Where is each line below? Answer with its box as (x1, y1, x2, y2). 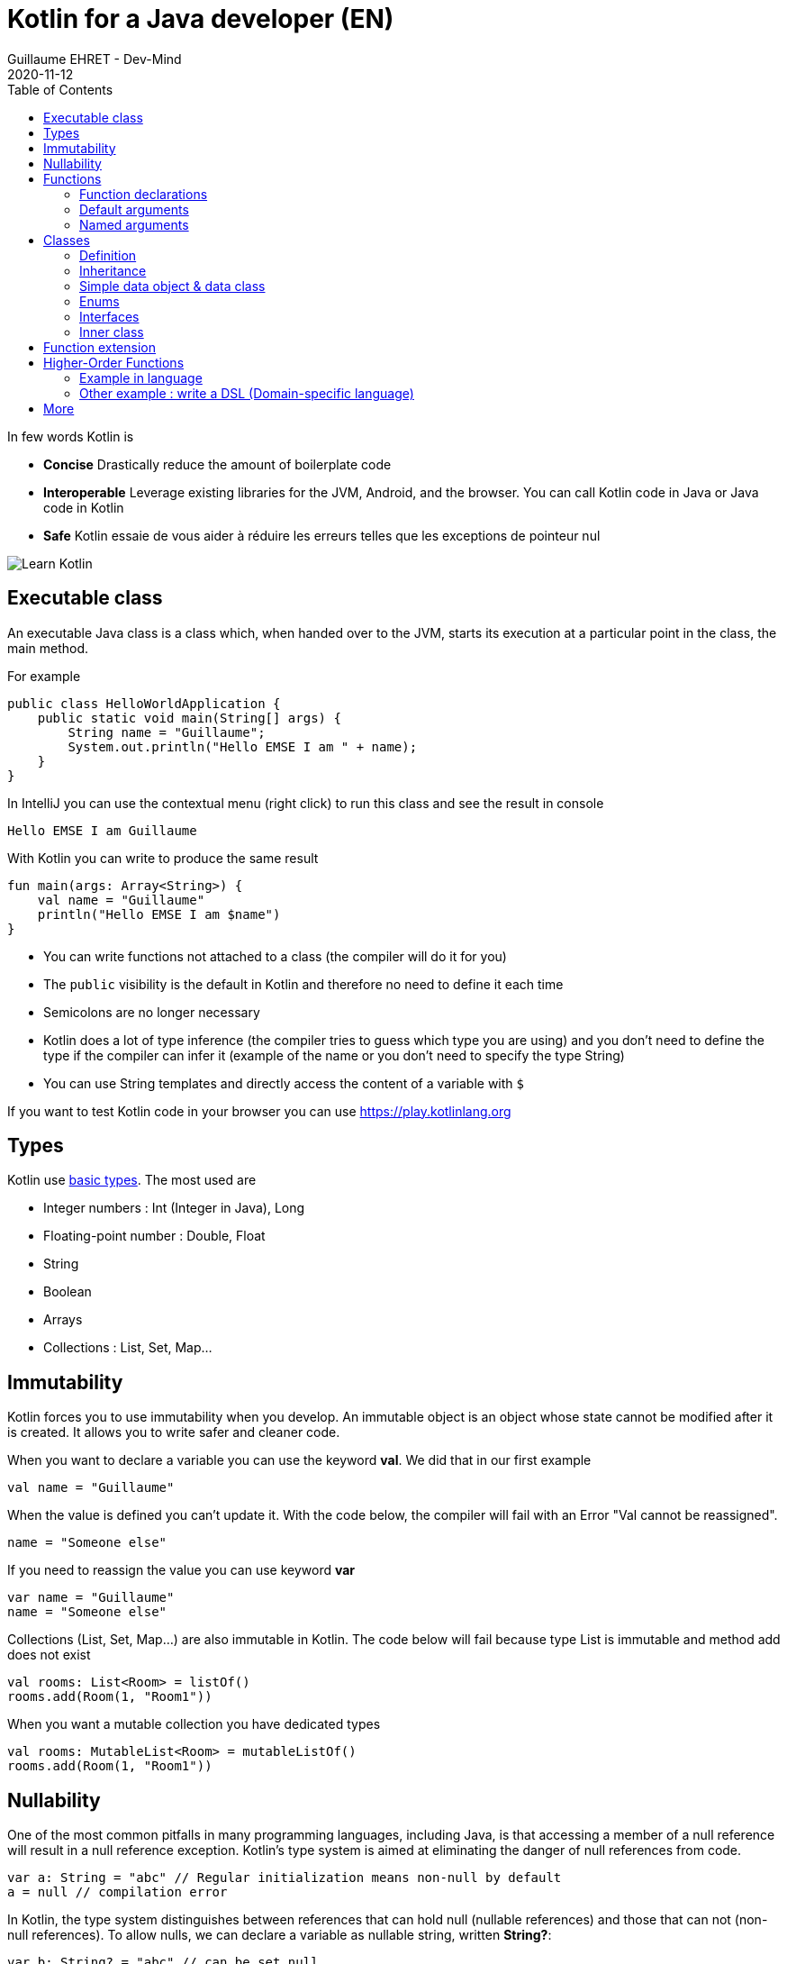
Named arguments (79, 216, 189, 232)
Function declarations (79, 186, 208, 202)
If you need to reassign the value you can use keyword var (7, 1562, 356, 1578)
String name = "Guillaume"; (68, 724, 266, 740)
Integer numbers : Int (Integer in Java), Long (43, 1200, 305, 1216)
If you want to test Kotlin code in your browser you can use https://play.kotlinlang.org (7, 1103, 511, 1119)
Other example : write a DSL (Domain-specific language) (79, 385, 414, 401)
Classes (43, 232, 90, 248)
